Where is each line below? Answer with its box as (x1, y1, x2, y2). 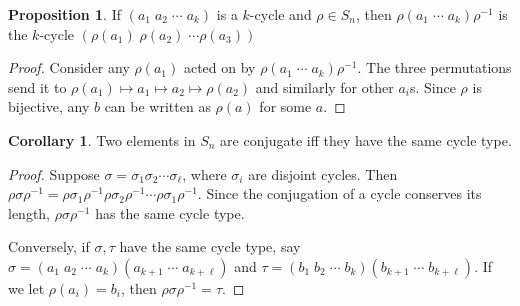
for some (259, 96, 312, 117)
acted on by (183, 57, 256, 78)
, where (182, 163, 227, 184)
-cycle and (249, 4, 312, 24)
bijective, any (8, 96, 90, 117)
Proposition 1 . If (8, 4, 121, 24)
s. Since (409, 76, 456, 97)
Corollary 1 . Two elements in (8, 129, 196, 150)
